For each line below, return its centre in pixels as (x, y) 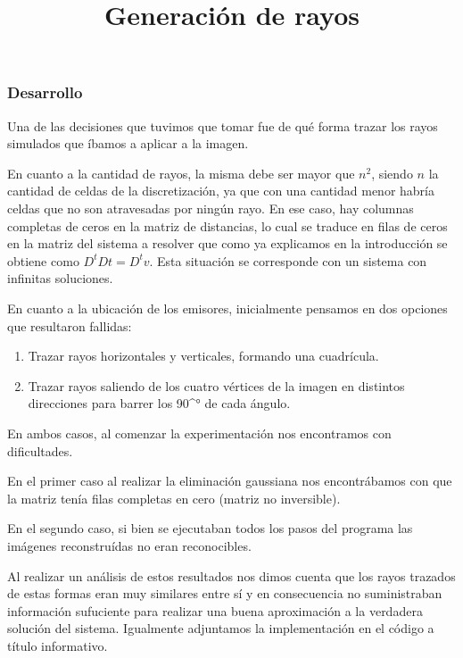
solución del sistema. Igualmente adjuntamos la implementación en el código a (221, 628)
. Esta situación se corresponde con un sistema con (288, 260)
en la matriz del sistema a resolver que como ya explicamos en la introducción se (227, 243)
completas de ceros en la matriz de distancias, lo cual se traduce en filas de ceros (227, 225)
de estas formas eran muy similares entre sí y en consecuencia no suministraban (225, 593)
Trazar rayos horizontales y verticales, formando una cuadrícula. (203, 356)
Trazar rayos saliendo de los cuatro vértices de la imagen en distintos (216, 385)
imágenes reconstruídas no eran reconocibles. (129, 545)
